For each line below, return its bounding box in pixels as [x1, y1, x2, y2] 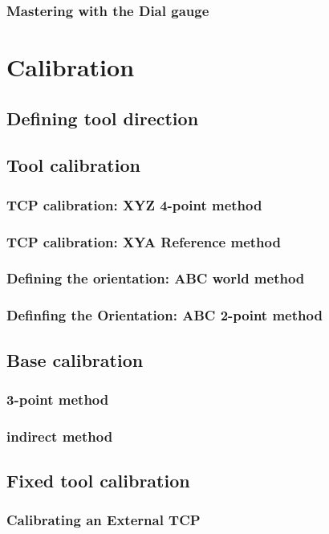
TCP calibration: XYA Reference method [6, 231, 281, 251]
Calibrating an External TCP [6, 510, 201, 530]
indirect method [6, 426, 113, 446]
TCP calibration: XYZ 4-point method [6, 194, 262, 214]
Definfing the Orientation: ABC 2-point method [6, 305, 323, 325]
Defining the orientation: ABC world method [6, 268, 305, 288]
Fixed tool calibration [6, 468, 190, 493]
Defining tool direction [6, 105, 199, 130]
